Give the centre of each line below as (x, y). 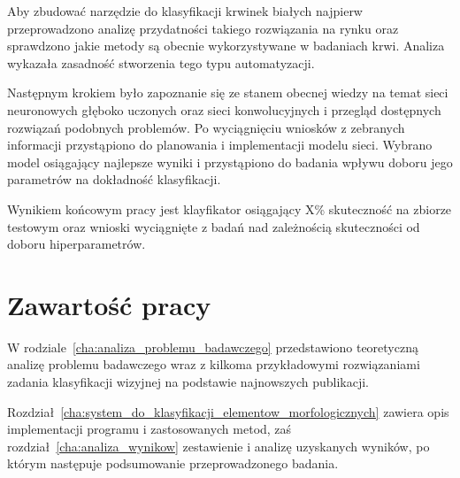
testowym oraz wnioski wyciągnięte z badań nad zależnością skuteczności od (214, 226)
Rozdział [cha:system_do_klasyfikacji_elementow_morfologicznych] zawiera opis (228, 411)
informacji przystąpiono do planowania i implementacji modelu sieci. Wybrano (220, 145)
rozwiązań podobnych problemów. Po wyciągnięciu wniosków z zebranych (206, 127)
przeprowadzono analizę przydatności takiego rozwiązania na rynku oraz (203, 28)
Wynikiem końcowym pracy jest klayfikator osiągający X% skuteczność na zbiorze (230, 208)
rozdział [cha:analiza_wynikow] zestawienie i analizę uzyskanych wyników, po (218, 446)
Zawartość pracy (109, 304)
